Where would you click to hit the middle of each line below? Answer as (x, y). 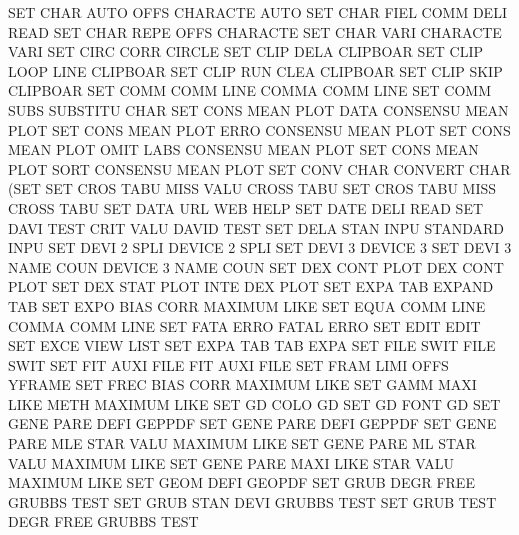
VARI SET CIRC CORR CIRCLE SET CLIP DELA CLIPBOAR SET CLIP (245, 51)
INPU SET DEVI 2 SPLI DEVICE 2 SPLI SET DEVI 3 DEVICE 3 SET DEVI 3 (260, 247)
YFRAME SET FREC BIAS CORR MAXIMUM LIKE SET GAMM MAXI (242, 384)
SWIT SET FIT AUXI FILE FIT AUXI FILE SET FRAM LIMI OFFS (228, 364)
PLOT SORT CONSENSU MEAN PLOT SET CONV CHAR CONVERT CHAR (259, 168)
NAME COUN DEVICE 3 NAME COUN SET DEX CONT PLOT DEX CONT (256, 266)
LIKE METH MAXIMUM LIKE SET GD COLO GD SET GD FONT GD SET (254, 403)
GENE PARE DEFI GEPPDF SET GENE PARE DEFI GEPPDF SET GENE (252, 423)
